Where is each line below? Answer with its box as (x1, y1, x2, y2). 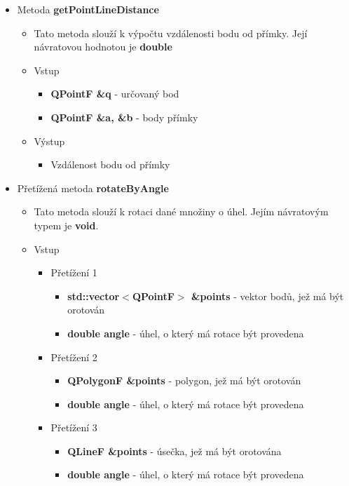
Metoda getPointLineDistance (17, 2, 159, 16)
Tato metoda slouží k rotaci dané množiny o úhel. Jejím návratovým (34, 204, 329, 219)
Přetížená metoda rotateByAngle (17, 180, 169, 195)
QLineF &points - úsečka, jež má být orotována (67, 443, 282, 458)
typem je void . (34, 217, 99, 232)
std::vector (67, 288, 120, 303)
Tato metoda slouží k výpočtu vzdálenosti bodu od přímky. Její (34, 25, 308, 40)
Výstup (34, 133, 65, 148)
